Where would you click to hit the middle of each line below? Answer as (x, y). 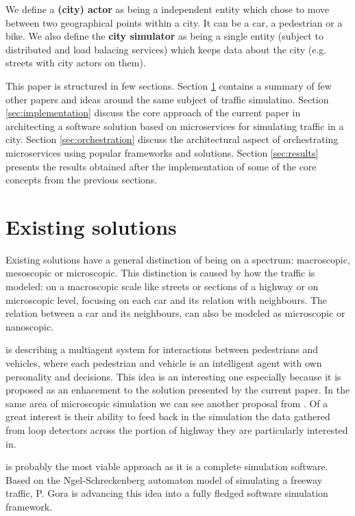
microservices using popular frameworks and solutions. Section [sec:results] (162, 152)
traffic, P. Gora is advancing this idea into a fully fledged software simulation (167, 493)
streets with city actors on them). (76, 63)
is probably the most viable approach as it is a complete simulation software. (167, 466)
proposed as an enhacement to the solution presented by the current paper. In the (178, 390)
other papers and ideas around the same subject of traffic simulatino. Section (167, 99)
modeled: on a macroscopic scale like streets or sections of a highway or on (162, 286)
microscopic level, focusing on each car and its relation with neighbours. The (167, 299)
